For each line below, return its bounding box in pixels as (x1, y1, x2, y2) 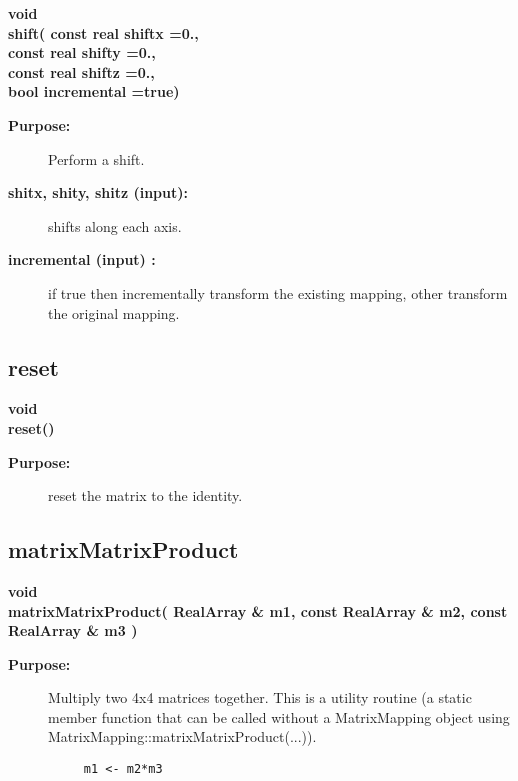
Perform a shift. (48, 148, 145, 169)
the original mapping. (48, 302, 180, 323)
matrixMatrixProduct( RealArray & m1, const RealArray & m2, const (8, 600, 508, 621)
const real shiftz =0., (8, 61, 155, 82)
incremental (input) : (8, 249, 156, 270)
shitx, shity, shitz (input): (8, 182, 188, 203)
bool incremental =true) (8, 81, 180, 102)
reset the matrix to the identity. (48, 485, 243, 506)
